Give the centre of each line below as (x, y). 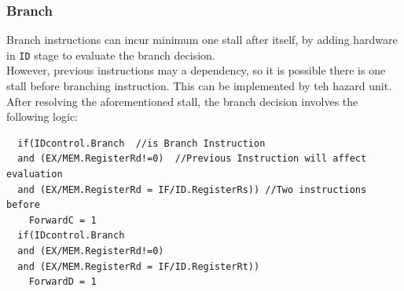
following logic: (42, 116)
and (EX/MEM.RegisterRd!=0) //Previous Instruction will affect (192, 159)
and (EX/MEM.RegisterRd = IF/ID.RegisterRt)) (139, 266)
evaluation (35, 175)
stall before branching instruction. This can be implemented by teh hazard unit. (199, 86)
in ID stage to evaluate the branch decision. (111, 55)
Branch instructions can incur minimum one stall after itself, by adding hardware (202, 40)
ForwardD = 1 (62, 282)
